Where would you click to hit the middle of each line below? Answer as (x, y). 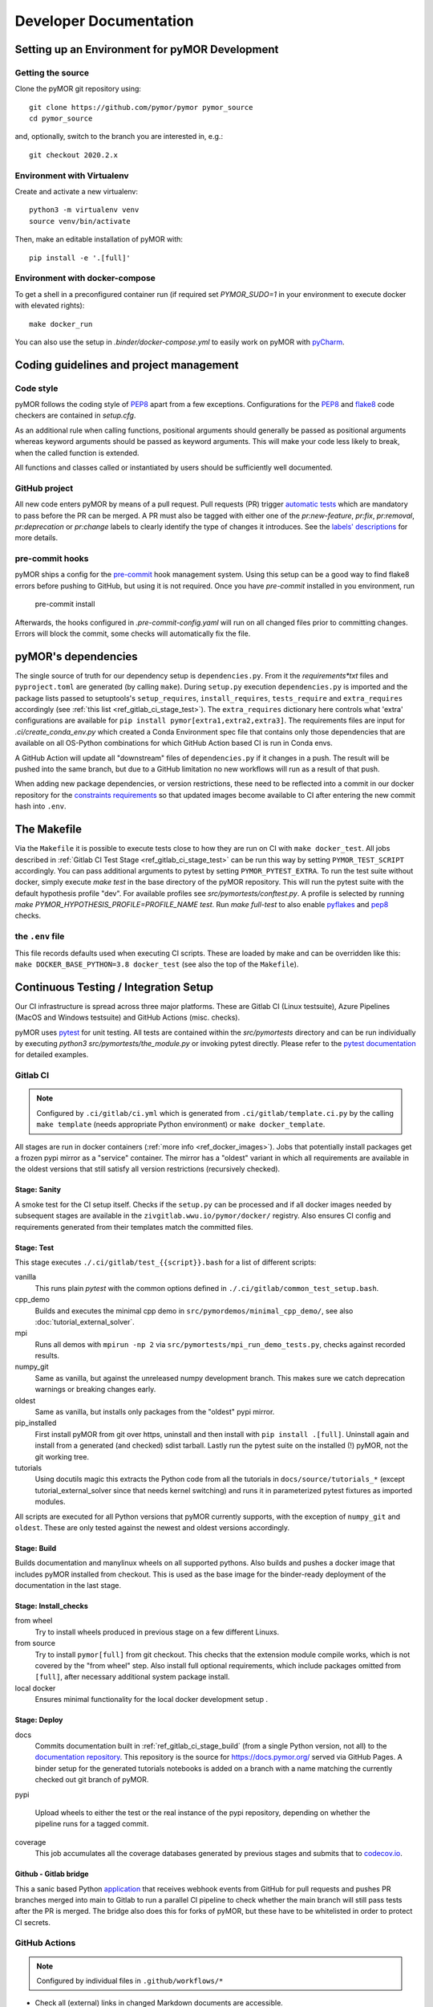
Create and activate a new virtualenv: (77, 192)
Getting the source (52, 72)
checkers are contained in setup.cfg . (75, 415)
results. (47, 1356)
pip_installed (36, 1423)
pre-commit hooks (52, 559)
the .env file (40, 937)
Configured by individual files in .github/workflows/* (130, 1981)
